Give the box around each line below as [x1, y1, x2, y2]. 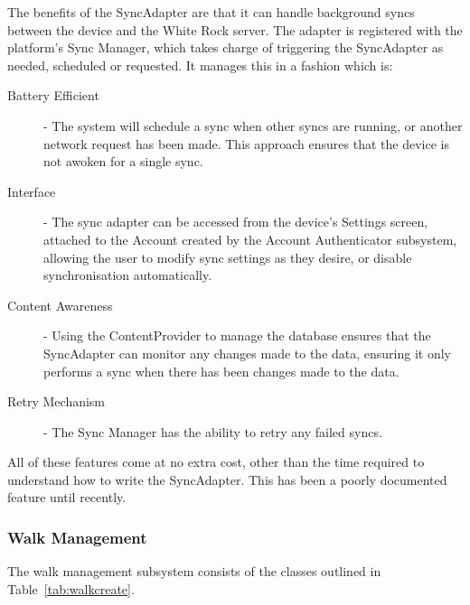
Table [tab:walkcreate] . [7, 579, 135, 598]
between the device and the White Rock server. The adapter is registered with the [7, 20, 463, 39]
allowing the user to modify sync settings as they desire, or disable [43, 247, 412, 266]
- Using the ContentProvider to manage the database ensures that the [43, 326, 431, 345]
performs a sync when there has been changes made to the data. [43, 361, 399, 380]
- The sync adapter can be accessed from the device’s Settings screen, [43, 212, 428, 231]
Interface [7, 181, 56, 200]
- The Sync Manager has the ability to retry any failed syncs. [43, 422, 382, 441]
